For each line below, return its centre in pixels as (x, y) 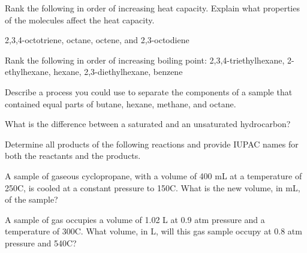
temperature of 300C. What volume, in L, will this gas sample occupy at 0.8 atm (153, 231)
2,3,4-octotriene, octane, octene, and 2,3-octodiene (97, 40)
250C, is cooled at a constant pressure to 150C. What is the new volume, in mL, (153, 187)
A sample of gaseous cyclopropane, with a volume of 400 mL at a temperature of (153, 175)
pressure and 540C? (41, 243)
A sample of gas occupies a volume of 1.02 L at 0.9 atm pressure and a (135, 219)
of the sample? (31, 199)
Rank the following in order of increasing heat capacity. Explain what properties (152, 8)
